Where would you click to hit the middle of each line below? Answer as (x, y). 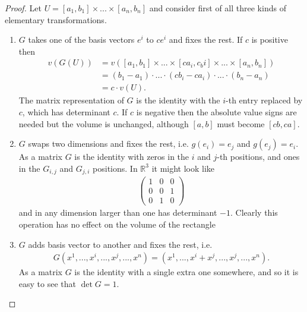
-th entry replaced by (264, 100)
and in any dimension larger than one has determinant (118, 212)
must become (241, 123)
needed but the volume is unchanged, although (104, 123)
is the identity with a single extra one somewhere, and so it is (186, 272)
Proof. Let (23, 8)
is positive (270, 40)
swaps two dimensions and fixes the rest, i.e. (108, 144)
